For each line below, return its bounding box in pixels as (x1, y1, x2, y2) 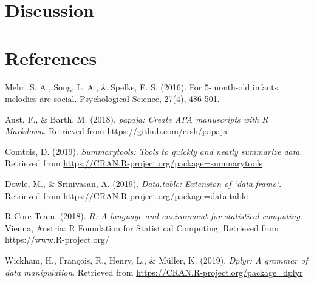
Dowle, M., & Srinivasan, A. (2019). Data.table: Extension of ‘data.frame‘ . (5, 177, 282, 190)
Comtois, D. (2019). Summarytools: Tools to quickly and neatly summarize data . (5, 145, 302, 157)
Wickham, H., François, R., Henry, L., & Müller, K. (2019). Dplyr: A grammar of (5, 254, 308, 267)
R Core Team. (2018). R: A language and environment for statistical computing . (5, 210, 302, 222)
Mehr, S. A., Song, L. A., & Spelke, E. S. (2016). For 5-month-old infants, (5, 80, 281, 93)
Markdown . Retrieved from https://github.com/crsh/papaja (5, 124, 228, 137)
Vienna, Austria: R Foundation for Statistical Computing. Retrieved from (5, 221, 279, 234)
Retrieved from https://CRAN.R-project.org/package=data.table (5, 189, 248, 202)
